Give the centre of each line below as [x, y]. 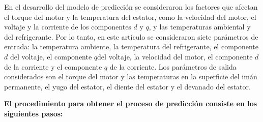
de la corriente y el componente [53, 66]
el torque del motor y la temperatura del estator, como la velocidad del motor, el [130, 17]
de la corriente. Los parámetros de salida [173, 66]
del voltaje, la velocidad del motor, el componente [175, 56]
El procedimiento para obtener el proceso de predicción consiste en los [131, 103]
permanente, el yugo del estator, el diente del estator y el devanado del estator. [127, 86]
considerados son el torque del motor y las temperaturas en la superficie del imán [131, 77]
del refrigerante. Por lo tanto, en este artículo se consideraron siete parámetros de [131, 36]
